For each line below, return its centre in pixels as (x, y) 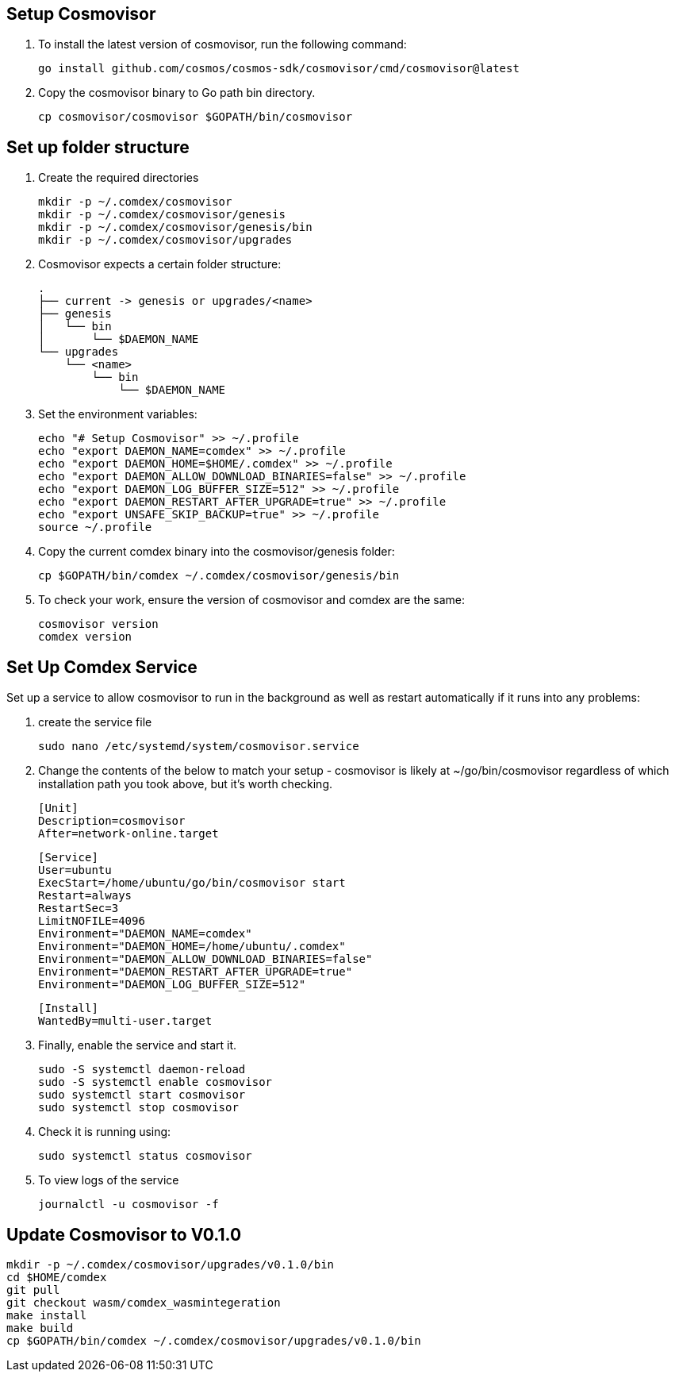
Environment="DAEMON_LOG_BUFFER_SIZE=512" (172, 985)
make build (40, 1328)
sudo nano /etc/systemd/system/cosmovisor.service (199, 747)
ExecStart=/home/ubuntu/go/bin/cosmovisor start (192, 883)
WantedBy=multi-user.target (125, 1021)
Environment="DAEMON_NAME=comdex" (145, 934)
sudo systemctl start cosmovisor (142, 1095)
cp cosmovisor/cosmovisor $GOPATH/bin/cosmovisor (196, 117)
